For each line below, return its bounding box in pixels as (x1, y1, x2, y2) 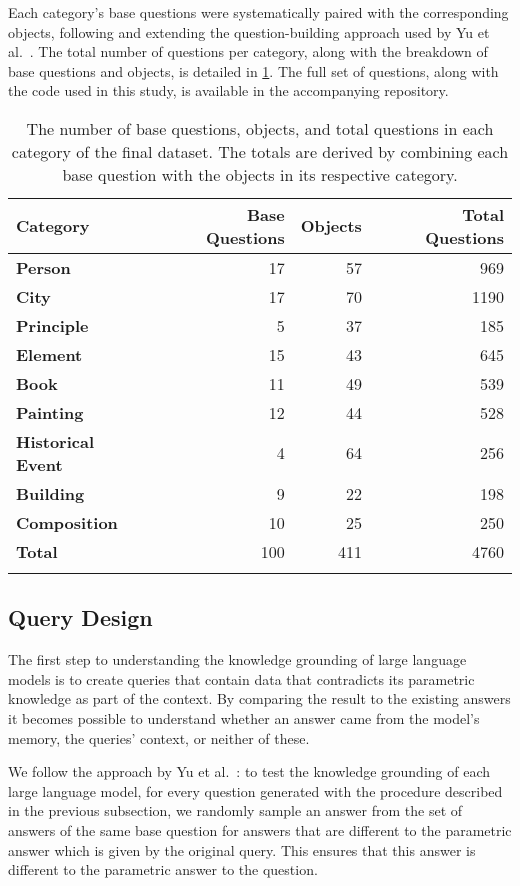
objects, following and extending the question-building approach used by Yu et (8, 21, 490, 42)
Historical (16, 429, 95, 453)
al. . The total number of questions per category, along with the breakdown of (8, 41, 488, 62)
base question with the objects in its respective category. (62, 162, 458, 186)
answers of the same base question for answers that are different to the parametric (8, 819, 512, 840)
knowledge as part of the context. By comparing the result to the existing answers (8, 688, 511, 709)
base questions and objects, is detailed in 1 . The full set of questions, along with (8, 60, 499, 81)
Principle (16, 313, 89, 337)
